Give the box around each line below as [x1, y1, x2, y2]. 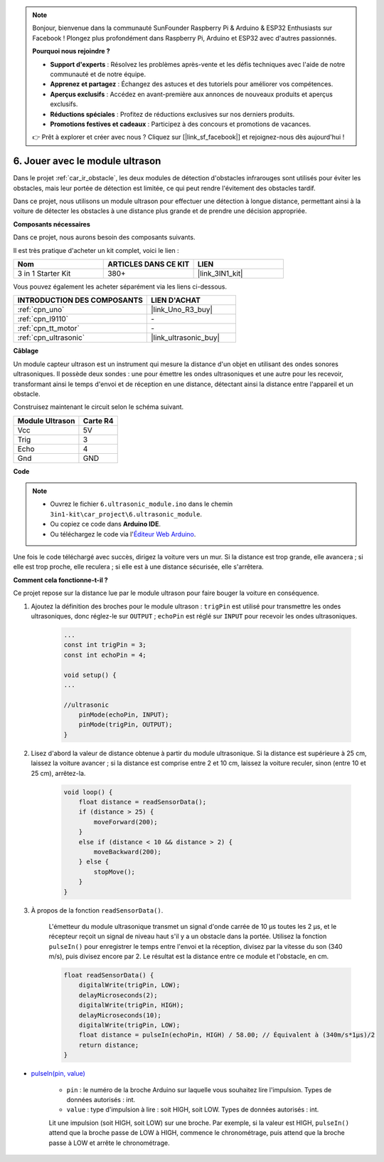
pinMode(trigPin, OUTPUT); [78, 720, 174, 729]
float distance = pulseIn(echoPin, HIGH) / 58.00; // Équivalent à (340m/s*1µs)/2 [78, 1031, 375, 1039]
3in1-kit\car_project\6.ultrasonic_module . [50, 509, 203, 518]
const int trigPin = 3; [63, 641, 147, 649]
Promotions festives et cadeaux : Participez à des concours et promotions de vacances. [50, 120, 311, 128]
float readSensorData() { [63, 971, 154, 980]
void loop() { [63, 788, 113, 796]
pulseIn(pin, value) [31, 1069, 85, 1078]
